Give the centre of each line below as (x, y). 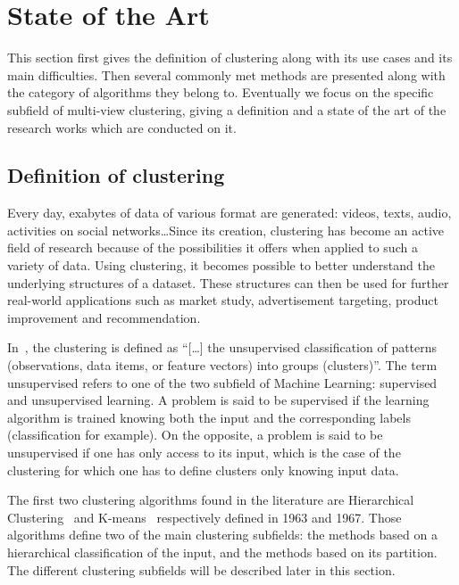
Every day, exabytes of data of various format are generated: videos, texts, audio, (229, 213)
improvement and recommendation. (104, 317)
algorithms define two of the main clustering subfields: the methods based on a (222, 535)
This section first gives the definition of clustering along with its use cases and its (230, 58)
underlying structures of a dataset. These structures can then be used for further (228, 282)
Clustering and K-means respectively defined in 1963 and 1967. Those (204, 517)
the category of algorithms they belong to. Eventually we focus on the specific (221, 92)
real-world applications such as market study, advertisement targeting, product (223, 300)
